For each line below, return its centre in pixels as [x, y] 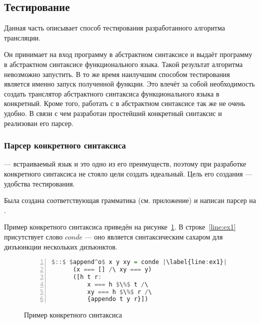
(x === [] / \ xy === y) [112, 269]
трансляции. [22, 37]
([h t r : [87, 277]
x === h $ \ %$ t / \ [118, 284]
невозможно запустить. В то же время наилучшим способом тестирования [117, 74]
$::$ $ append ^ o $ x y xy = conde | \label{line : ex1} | [139, 262]
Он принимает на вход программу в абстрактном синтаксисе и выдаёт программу [128, 54]
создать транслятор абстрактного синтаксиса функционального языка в [112, 93]
